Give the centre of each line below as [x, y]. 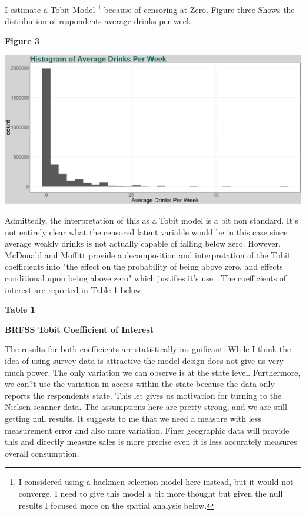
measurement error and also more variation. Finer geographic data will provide [147, 430]
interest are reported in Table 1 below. [74, 289]
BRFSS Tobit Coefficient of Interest [79, 329]
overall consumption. [42, 453]
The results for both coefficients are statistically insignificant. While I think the [148, 349]
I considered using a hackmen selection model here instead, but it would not [156, 482]
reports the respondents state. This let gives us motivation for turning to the [143, 395]
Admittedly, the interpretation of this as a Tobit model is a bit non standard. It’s [152, 220]
